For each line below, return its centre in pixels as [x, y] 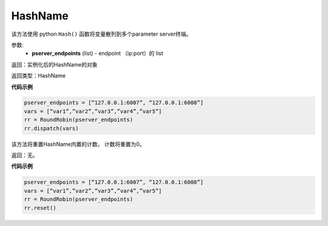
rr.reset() [40, 208]
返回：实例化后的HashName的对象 [54, 64]
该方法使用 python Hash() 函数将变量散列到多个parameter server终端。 [101, 34]
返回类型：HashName [39, 76]
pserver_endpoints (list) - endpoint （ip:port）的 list [97, 53]
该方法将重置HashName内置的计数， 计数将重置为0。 [78, 144]
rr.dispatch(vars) [51, 128]
